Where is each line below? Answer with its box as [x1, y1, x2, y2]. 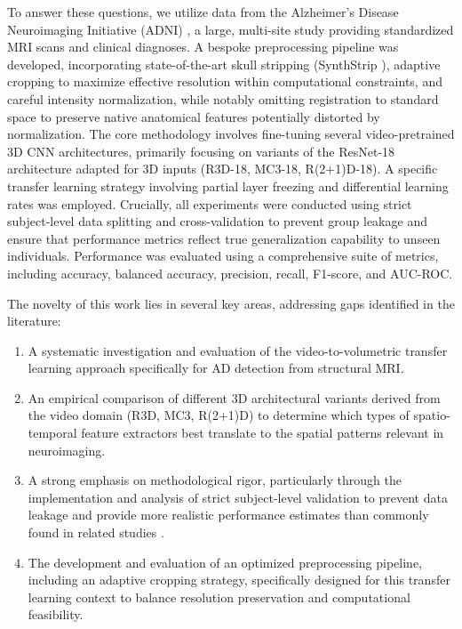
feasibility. [28, 605, 84, 624]
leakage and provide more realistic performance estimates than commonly [28, 505, 429, 524]
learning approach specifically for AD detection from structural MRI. [28, 359, 404, 377]
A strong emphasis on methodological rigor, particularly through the [28, 471, 402, 489]
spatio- [413, 406, 450, 424]
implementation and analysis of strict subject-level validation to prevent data [28, 488, 448, 506]
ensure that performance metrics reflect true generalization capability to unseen [7, 229, 441, 247]
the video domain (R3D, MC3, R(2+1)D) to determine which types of [28, 406, 410, 424]
